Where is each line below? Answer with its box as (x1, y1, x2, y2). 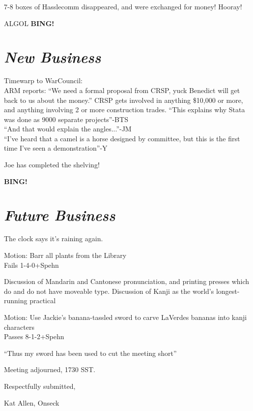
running (4, 295, 28, 306)
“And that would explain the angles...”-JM (4, 124, 132, 134)
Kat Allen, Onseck (4, 397, 59, 408)
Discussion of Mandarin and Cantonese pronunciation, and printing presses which (4, 276, 250, 286)
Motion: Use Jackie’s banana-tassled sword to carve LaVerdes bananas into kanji (4, 312, 247, 322)
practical (29, 295, 56, 306)
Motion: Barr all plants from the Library (4, 250, 127, 260)
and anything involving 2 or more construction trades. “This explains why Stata (4, 104, 245, 115)
